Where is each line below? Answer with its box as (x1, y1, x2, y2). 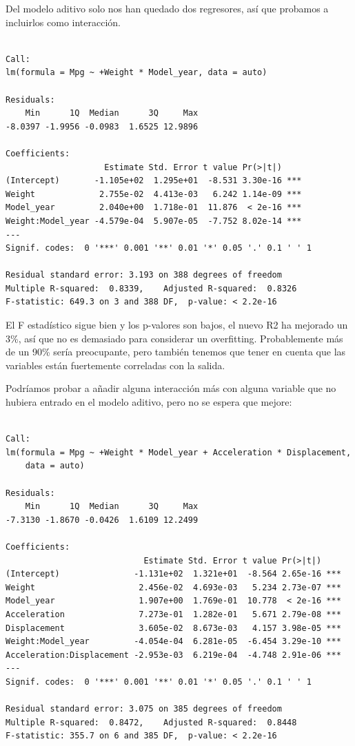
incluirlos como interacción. (6, 14, 121, 29)
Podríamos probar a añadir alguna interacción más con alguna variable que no (6, 381, 336, 395)
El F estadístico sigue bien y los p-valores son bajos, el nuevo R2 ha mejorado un (6, 318, 348, 332)
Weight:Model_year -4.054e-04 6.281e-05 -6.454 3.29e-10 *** (6, 636, 341, 647)
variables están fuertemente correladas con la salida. (6, 358, 225, 372)
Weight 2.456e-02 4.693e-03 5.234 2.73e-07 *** (6, 582, 341, 592)
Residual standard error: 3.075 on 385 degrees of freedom (6, 704, 282, 714)
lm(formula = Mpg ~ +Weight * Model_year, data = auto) (6, 68, 267, 78)
